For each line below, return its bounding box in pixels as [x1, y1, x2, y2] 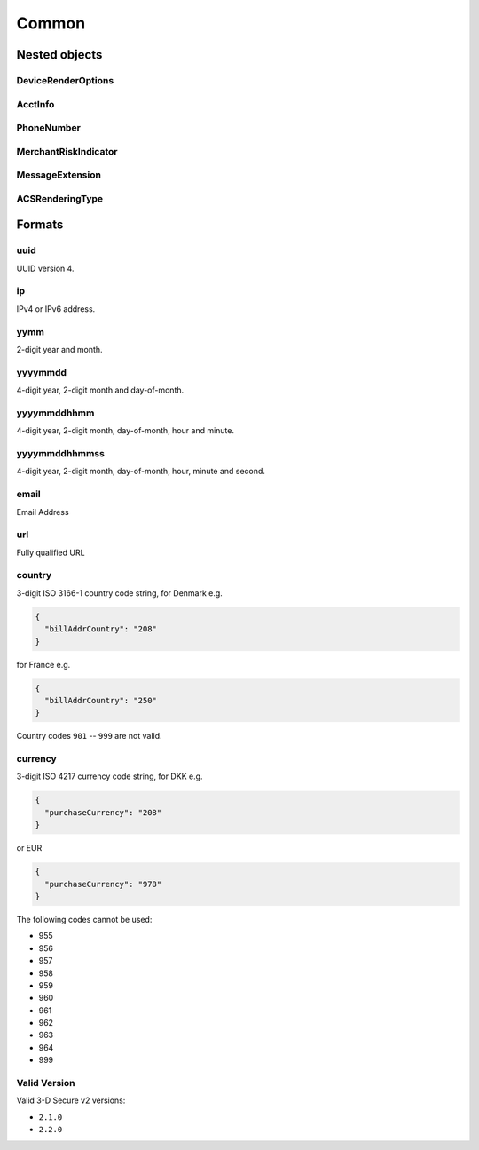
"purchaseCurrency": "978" [44, 879, 162, 889]
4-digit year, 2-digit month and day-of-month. [16, 385, 185, 395]
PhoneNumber [16, 122, 82, 134]
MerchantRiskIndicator [16, 145, 118, 157]
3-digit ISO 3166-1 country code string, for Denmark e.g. [16, 587, 224, 599]
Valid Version [16, 1077, 75, 1090]
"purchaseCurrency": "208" [44, 807, 162, 817]
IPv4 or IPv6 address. [16, 303, 96, 314]
